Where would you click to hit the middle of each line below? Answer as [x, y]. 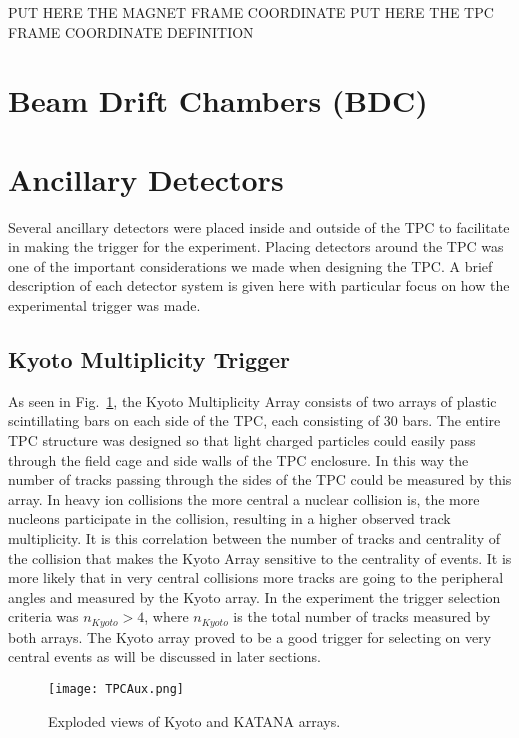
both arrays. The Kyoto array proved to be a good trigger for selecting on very [250, 636]
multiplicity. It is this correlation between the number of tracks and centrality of [254, 538]
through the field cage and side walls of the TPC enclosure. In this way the [238, 459]
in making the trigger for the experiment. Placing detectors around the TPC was [256, 246]
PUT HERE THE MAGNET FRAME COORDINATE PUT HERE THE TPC [251, 12]
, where [166, 616]
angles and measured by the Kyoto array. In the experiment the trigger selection [254, 596]
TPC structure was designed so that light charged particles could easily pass [242, 440]
